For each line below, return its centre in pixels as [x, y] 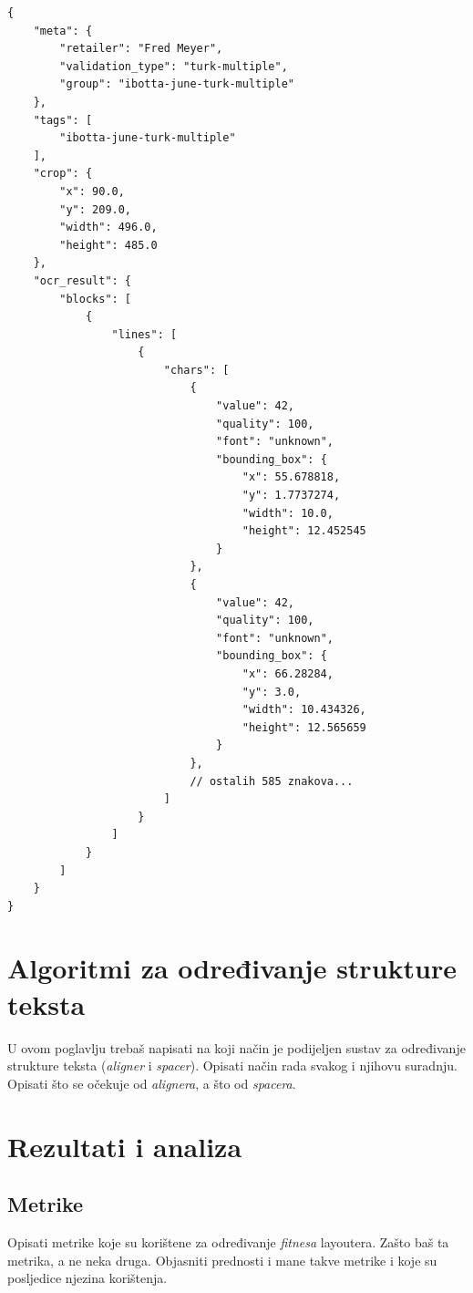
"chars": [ [196, 370]
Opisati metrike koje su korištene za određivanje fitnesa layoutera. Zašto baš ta [228, 1241]
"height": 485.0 [108, 245]
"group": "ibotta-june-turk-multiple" [177, 84]
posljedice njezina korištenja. [87, 1278]
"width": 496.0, [108, 228]
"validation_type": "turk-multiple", [174, 66]
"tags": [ [63, 120]
